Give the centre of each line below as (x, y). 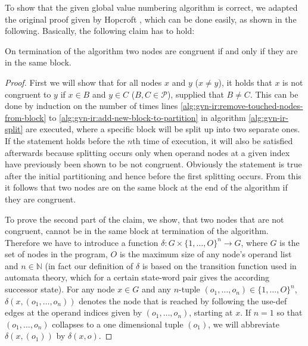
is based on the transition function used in (219, 265)
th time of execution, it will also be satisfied (213, 140)
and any (156, 289)
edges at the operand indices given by (74, 312)
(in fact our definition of (89, 265)
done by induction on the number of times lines (91, 106)
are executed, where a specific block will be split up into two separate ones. (163, 129)
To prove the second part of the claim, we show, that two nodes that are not (144, 219)
